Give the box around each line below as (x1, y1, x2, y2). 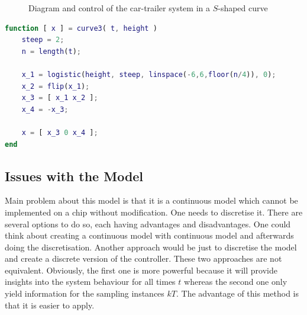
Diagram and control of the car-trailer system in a (28, 2, 210, 14)
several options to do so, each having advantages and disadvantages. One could (5, 217, 291, 230)
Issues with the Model (5, 166, 144, 185)
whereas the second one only (184, 275, 287, 288)
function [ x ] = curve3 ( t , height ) (5, 24, 157, 33)
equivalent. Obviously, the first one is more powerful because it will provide (5, 263, 277, 276)
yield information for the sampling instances (5, 287, 164, 300)
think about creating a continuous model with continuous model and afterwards (5, 229, 294, 242)
